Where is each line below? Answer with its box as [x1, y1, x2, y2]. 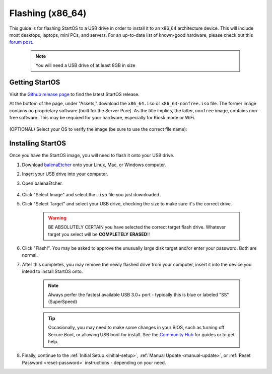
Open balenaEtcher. [22, 180, 63, 186]
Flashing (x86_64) [9, 8, 87, 19]
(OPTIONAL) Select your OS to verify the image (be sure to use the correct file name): [9, 126, 187, 132]
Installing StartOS [9, 139, 66, 148]
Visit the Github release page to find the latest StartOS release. [9, 91, 140, 98]
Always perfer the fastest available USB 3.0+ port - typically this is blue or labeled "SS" [48, 291, 229, 297]
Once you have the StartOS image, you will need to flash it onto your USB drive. [9, 153, 175, 159]
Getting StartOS [9, 78, 60, 87]
